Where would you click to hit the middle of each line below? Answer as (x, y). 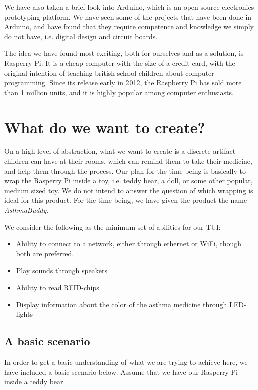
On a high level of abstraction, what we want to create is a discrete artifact (120, 151)
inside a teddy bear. (35, 382)
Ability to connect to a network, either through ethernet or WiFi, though (128, 244)
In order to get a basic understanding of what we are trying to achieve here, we (126, 362)
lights (24, 314)
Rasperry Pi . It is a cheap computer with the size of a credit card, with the (120, 62)
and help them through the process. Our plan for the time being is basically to (125, 170)
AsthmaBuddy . (26, 210)
